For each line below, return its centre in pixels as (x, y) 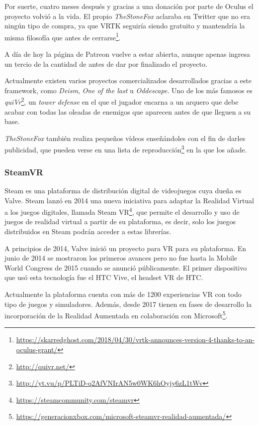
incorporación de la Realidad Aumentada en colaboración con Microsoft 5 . (116, 315)
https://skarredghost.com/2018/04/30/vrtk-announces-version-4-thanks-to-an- (135, 340)
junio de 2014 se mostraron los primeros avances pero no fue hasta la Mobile (121, 258)
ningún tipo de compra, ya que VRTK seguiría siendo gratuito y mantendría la (125, 26)
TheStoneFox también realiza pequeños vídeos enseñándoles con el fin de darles (125, 138)
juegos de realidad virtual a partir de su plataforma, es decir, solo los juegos (120, 221)
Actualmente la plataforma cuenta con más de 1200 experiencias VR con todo (123, 294)
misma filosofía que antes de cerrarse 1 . (63, 36)
